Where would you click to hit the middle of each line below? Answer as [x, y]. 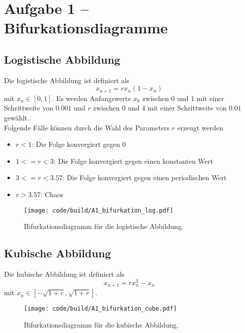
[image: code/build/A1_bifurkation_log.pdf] [99, 210]
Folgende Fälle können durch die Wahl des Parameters [87, 127]
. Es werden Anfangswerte [91, 98]
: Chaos [52, 194]
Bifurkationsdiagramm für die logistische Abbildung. [104, 226]
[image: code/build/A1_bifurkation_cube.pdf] [100, 309]
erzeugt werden [200, 127]
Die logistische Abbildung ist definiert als [67, 80]
